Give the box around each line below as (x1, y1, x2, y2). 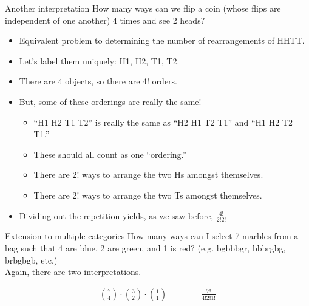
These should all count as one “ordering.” (33, 148, 187, 160)
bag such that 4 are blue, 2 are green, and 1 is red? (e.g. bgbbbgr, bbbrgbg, (5, 241, 286, 254)
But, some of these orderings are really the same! (19, 95, 202, 107)
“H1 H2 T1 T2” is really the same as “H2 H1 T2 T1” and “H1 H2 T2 (33, 115, 293, 128)
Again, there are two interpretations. (5, 265, 141, 278)
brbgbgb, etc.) (5, 253, 58, 266)
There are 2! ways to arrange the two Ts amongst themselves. (33, 188, 262, 201)
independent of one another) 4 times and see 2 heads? (5, 13, 205, 26)
